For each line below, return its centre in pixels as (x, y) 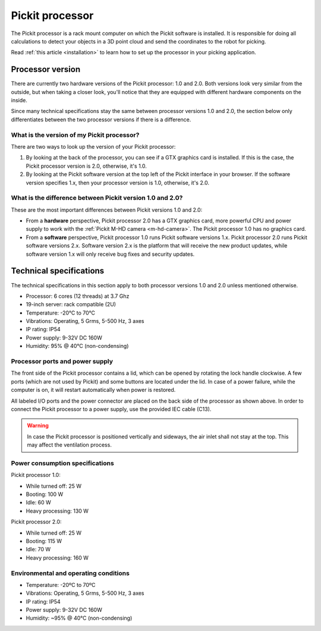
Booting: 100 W (45, 494)
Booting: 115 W (44, 541)
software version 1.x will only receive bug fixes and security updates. (110, 254)
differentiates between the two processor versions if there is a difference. (101, 120)
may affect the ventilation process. (70, 445)
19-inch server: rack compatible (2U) (71, 304)
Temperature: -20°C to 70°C (60, 313)
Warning (38, 426)
